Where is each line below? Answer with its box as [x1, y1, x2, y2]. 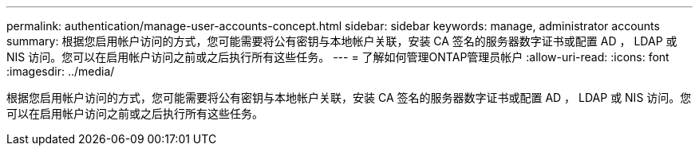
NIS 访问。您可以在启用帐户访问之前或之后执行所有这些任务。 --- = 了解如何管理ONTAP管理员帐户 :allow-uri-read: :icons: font [6, 50, 669, 64]
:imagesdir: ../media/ [6, 64, 115, 78]
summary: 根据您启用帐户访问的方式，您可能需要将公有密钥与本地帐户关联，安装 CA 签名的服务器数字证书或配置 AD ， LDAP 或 [6, 34, 677, 48]
